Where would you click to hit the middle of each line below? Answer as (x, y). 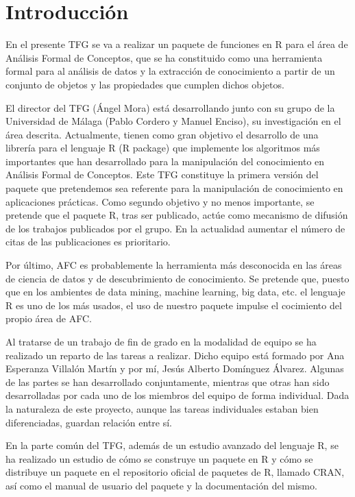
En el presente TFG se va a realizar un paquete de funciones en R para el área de (177, 44)
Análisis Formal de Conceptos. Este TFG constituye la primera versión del (162, 174)
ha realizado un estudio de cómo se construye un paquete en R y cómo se (159, 458)
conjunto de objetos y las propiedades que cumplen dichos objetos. (145, 84)
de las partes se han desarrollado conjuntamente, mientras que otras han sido (168, 381)
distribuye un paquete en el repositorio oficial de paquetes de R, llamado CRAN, (175, 472)
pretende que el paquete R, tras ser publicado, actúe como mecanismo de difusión (177, 215)
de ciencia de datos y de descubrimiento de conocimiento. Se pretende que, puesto (177, 278)
